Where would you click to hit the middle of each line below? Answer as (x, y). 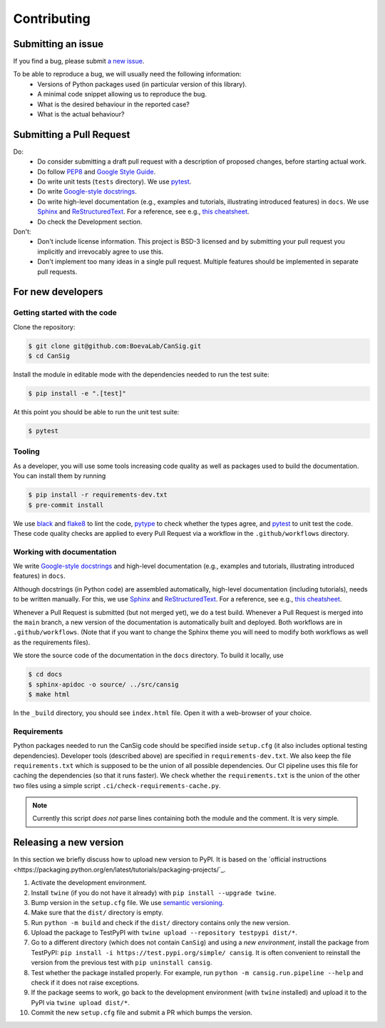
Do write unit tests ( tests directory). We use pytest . (114, 181)
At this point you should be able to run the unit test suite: (96, 412)
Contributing (52, 19)
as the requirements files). (52, 642)
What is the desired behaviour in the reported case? (114, 104)
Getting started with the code (65, 313)
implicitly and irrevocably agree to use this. (101, 251)
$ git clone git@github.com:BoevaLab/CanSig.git (115, 346)
